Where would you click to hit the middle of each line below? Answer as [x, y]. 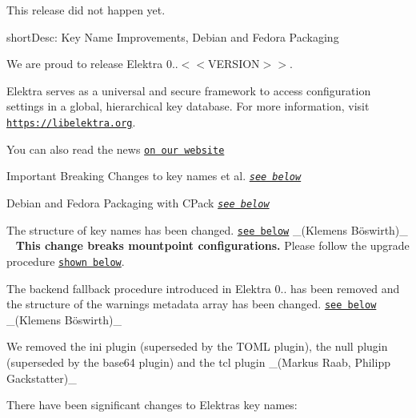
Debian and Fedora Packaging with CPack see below [138, 202]
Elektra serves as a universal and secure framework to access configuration [189, 90]
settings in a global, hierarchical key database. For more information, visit [188, 106]
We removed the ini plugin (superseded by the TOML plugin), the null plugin [197, 346]
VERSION [234, 64]
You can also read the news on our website [116, 149]
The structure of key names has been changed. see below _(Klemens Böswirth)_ [207, 229]
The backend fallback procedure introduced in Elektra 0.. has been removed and [203, 288]
